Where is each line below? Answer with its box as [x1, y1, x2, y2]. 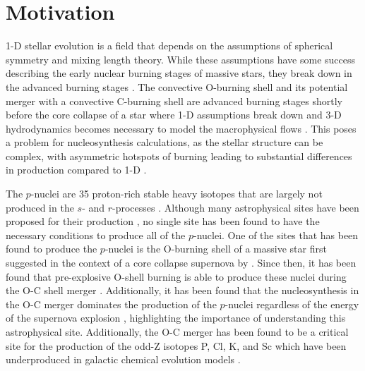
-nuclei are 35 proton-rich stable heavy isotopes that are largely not [30, 186, 323, 201]
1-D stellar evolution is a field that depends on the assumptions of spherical [6, 38, 333, 53]
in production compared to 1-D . [6, 162, 147, 177]
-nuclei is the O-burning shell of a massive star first [104, 241, 327, 256]
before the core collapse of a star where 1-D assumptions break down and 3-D [6, 107, 342, 122]
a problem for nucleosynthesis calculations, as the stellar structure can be [6, 135, 323, 150]
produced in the [6, 200, 74, 214]
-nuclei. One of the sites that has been [193, 227, 359, 242]
